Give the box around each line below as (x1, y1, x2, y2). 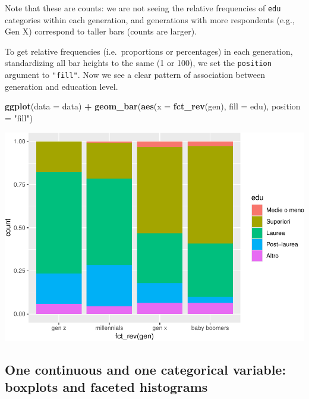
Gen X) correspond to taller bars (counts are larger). (5, 25, 197, 37)
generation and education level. (5, 80, 118, 92)
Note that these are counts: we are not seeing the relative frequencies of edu (5, 2, 281, 14)
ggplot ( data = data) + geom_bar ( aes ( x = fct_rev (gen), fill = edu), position (5, 100, 301, 112)
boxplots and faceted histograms (5, 378, 208, 396)
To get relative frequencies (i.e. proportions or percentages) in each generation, (5, 45, 293, 57)
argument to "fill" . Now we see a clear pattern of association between (5, 68, 265, 81)
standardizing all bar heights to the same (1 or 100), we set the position (5, 56, 272, 69)
